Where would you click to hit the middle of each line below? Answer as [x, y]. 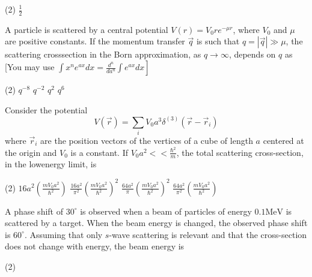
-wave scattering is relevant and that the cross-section [208, 234]
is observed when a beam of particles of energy [166, 211]
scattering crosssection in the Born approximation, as [103, 54]
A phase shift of [34, 211]
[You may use [30, 67]
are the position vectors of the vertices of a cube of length [147, 140]
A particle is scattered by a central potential [87, 29]
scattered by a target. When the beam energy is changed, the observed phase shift [156, 223]
